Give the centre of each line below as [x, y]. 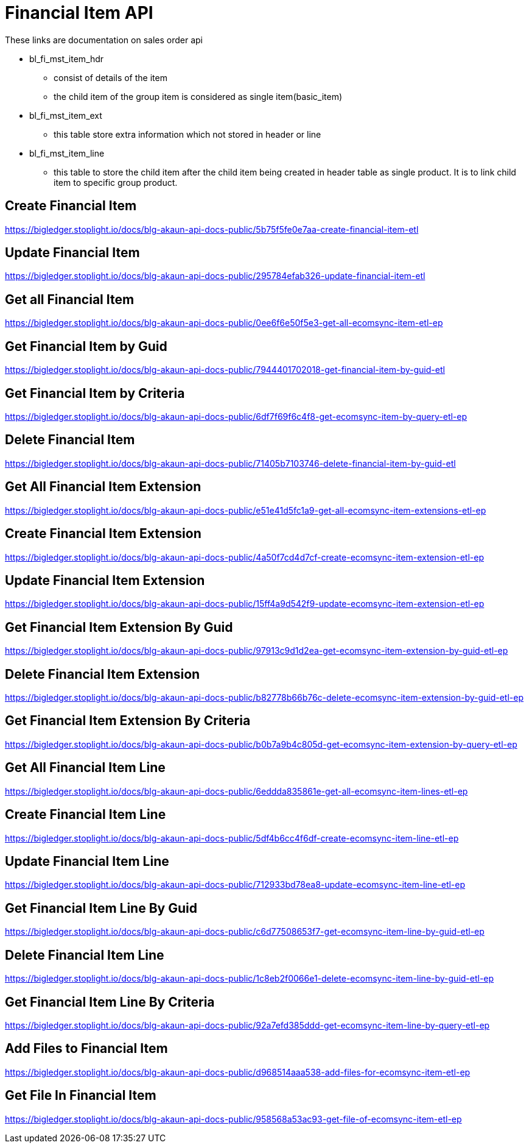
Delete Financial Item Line [85, 955]
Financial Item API [79, 13]
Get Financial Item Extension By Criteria [128, 721]
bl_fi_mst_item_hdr [67, 58]
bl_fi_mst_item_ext [66, 115]
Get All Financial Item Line [85, 768]
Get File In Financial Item [81, 1096]
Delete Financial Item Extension [103, 674]
